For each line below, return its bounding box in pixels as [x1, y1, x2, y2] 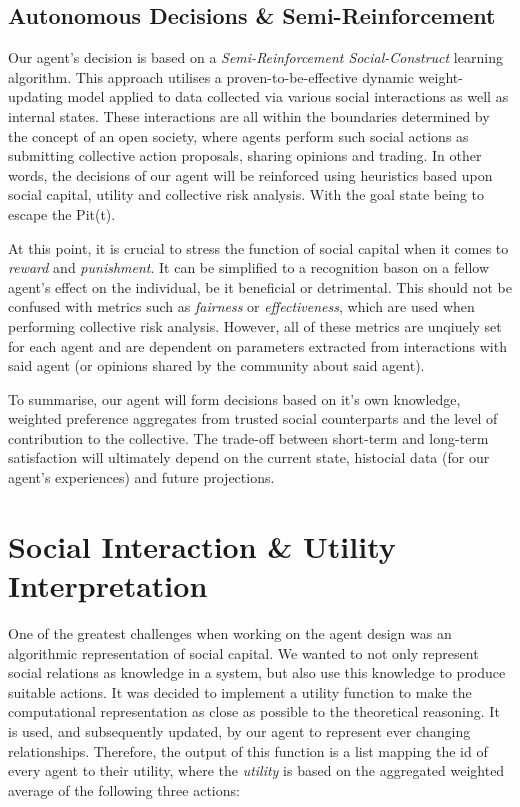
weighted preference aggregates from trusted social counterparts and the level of [8, 408, 498, 429]
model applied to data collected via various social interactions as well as [67, 86, 509, 107]
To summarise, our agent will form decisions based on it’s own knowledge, [8, 388, 461, 409]
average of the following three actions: [8, 779, 240, 800]
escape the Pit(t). [8, 203, 116, 224]
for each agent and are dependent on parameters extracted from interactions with [8, 335, 507, 356]
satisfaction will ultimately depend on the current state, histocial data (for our [8, 447, 490, 468]
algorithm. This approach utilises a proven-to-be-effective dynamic [8, 66, 414, 87]
